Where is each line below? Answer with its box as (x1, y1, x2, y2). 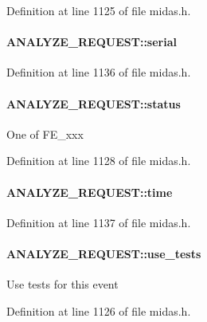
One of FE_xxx (6, 125, 84, 142)
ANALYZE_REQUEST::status (6, 95, 181, 112)
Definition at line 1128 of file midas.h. (6, 152, 191, 169)
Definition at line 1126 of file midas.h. (6, 302, 191, 319)
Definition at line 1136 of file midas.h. (6, 64, 191, 80)
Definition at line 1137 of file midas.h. (6, 214, 191, 230)
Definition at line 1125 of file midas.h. (6, 2, 191, 18)
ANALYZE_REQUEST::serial (6, 33, 177, 50)
